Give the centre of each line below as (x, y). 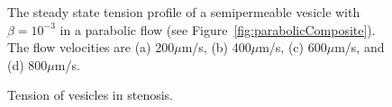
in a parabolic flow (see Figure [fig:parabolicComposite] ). (218, 29)
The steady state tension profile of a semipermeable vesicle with (184, 12)
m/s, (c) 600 (293, 47)
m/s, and (360, 47)
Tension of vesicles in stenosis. (90, 95)
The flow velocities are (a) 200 (91, 47)
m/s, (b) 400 (216, 47)
